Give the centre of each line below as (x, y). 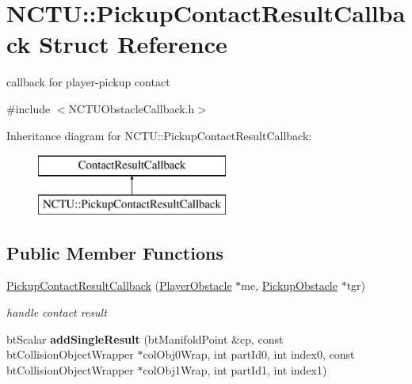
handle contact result (57, 312)
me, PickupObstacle (289, 285)
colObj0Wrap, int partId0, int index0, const (249, 354)
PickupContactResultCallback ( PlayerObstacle (119, 285)
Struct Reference (133, 44)
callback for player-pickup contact (88, 82)
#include (29, 108)
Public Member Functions (115, 252)
